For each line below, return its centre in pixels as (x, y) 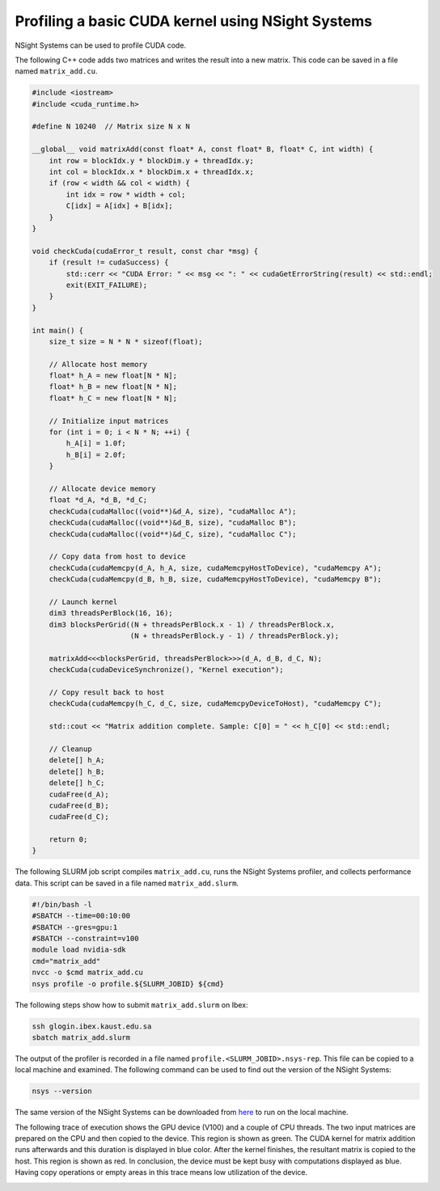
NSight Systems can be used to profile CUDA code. (100, 45)
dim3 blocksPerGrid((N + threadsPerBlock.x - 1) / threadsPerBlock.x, (192, 624)
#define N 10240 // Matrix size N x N (111, 127)
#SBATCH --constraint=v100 (85, 939)
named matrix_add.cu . (56, 71)
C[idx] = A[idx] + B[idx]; (119, 206)
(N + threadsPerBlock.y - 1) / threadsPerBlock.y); (235, 636)
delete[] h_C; (77, 783)
